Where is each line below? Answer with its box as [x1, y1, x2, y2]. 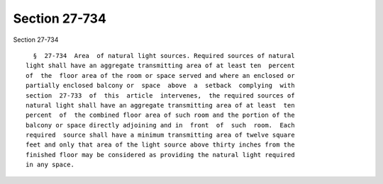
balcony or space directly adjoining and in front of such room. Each [26, 121, 295, 129]
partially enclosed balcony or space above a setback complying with [26, 81, 295, 90]
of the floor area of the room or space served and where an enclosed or [26, 71, 295, 79]
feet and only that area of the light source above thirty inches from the [26, 141, 295, 149]
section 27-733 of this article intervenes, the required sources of [26, 91, 295, 99]
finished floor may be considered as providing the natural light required [26, 151, 295, 159]
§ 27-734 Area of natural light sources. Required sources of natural [33, 52, 295, 59]
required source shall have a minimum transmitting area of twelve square [26, 131, 295, 139]
